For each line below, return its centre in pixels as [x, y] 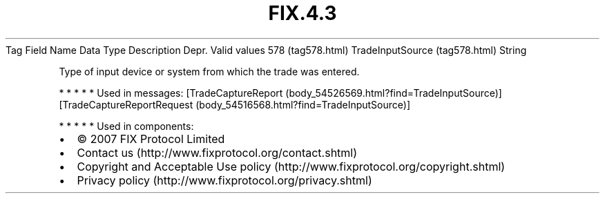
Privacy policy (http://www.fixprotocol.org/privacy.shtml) [224, 180]
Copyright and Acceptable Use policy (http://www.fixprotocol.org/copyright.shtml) [291, 166]
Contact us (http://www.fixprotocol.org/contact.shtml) [217, 152]
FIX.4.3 [302, 13]
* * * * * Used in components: [126, 126]
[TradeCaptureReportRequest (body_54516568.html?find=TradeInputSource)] [235, 104]
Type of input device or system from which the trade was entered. [209, 71]
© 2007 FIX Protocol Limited [151, 139]
